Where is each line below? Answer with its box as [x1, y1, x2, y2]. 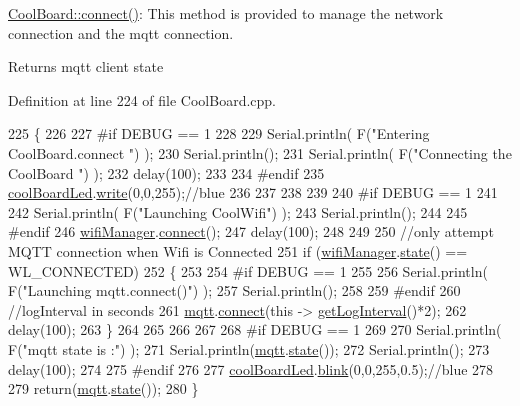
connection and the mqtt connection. [8, 22, 234, 43]
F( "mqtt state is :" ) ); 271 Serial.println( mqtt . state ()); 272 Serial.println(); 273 [8, 338, 490, 359]
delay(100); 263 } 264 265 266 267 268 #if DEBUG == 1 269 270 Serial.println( [8, 319, 502, 340]
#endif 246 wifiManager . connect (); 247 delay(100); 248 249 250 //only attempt [8, 221, 494, 242]
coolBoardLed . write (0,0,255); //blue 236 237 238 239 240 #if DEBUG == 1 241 [8, 182, 498, 203]
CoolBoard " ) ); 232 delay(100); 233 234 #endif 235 [8, 162, 325, 183]
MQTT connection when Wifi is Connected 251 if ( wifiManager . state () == [8, 240, 468, 261]
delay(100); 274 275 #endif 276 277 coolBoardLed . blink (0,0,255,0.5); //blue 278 [8, 358, 494, 379]
